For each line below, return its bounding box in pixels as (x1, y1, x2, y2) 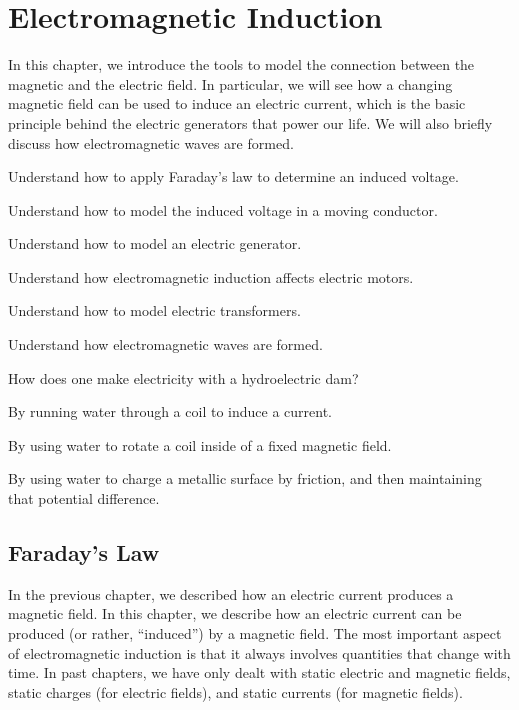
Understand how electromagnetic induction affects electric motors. (8, 266, 414, 287)
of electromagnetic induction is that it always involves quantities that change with (8, 642, 511, 663)
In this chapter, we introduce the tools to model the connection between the (8, 54, 475, 75)
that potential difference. (8, 488, 160, 509)
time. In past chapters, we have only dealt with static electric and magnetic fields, (8, 662, 511, 683)
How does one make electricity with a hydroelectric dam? (8, 367, 359, 388)
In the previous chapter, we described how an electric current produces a (8, 583, 454, 604)
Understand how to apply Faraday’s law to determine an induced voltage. (8, 166, 459, 187)
